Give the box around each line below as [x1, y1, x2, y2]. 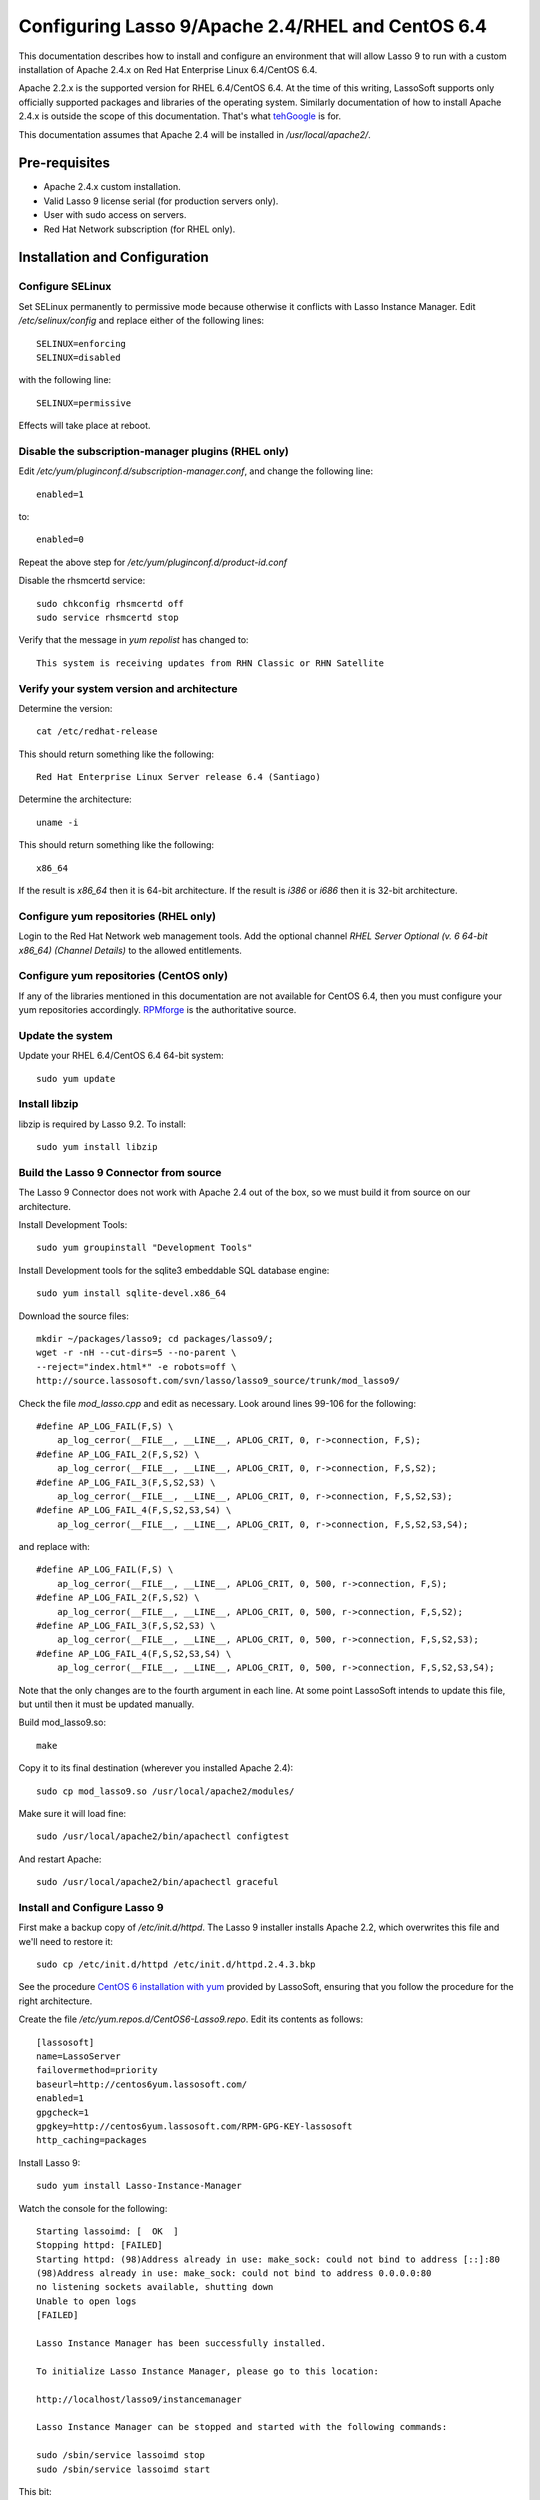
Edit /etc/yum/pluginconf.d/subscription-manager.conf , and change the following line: [18, 465, 374, 477]
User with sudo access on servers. [43, 209, 187, 221]
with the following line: [18, 374, 112, 386]
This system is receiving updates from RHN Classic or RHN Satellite [36, 657, 385, 669]
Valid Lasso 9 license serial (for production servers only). [43, 195, 279, 207]
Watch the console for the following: [18, 2202, 168, 2214]
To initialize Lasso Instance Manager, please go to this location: [36, 2365, 379, 2377]
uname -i [36, 816, 79, 828]
